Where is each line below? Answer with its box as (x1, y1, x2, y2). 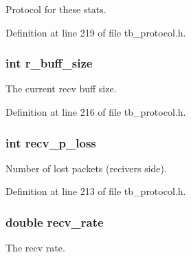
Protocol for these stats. (5, 2, 106, 16)
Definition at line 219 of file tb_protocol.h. (5, 25, 186, 39)
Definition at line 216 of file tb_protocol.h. (5, 105, 186, 119)
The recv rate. (5, 240, 65, 255)
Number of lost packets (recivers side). (5, 161, 167, 175)
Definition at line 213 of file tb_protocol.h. (5, 184, 186, 198)
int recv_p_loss (5, 134, 96, 151)
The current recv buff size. (5, 81, 117, 96)
